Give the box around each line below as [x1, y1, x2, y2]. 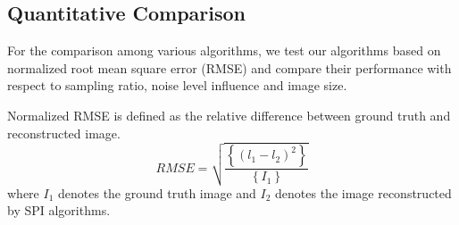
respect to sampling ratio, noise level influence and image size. [7, 76, 347, 95]
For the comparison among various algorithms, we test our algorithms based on [7, 41, 441, 60]
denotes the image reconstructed [275, 183, 452, 202]
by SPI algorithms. [7, 201, 111, 220]
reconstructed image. [7, 123, 121, 142]
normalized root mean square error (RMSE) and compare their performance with [7, 58, 452, 77]
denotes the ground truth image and [58, 183, 256, 202]
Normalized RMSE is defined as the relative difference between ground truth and [7, 105, 451, 124]
